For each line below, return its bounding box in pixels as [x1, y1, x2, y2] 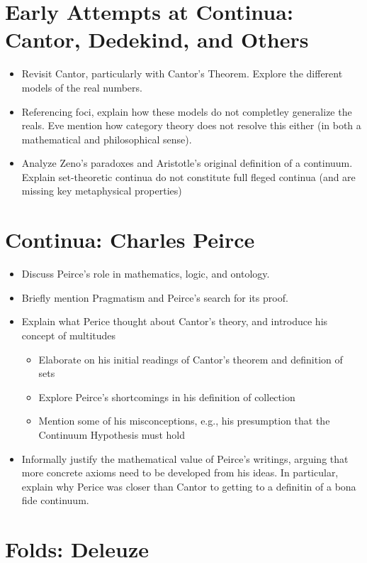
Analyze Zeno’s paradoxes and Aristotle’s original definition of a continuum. [21, 155, 353, 170]
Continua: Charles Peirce [5, 225, 255, 254]
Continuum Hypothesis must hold [38, 427, 185, 442]
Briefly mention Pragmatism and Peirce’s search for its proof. [21, 290, 288, 305]
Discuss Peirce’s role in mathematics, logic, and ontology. [21, 266, 270, 281]
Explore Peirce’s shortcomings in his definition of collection [38, 389, 295, 404]
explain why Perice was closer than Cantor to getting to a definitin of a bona [21, 479, 356, 493]
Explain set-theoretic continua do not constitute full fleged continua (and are [21, 169, 356, 184]
